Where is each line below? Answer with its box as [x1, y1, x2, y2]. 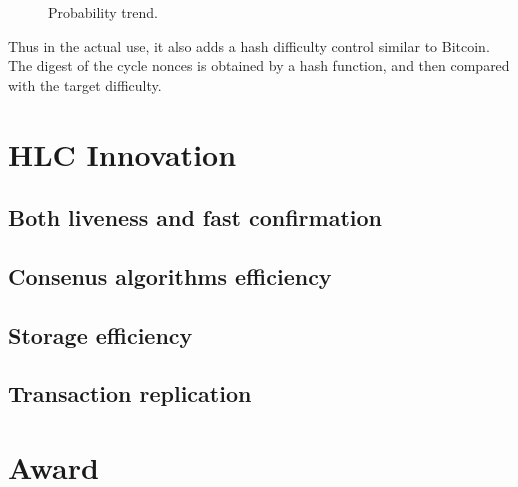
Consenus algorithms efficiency [8, 260, 332, 291]
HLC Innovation [8, 133, 237, 174]
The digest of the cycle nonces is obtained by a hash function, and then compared [8, 55, 510, 76]
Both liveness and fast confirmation [8, 202, 382, 233]
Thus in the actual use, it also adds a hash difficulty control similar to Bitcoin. [8, 35, 490, 56]
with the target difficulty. [8, 74, 162, 95]
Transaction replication [8, 378, 252, 409]
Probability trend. [48, 2, 158, 22]
